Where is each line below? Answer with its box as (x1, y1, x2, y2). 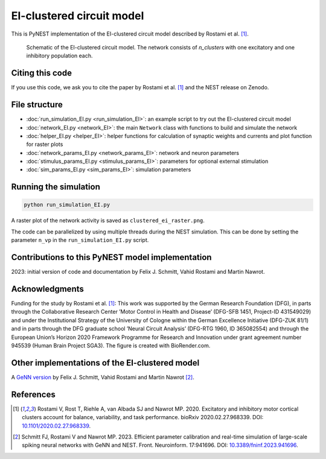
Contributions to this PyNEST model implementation (11, 252, 212, 262)
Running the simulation (11, 182, 101, 192)
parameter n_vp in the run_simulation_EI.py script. (11, 236, 149, 244)
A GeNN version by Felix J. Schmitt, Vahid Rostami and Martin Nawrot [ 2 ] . (11, 373, 194, 381)
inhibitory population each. (26, 52, 93, 60)
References (11, 389, 56, 399)
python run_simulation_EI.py (24, 201, 110, 208)
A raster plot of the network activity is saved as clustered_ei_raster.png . (11, 217, 205, 224)
